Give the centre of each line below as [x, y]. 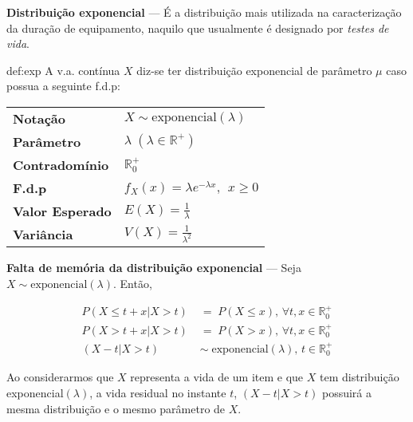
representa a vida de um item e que [217, 377]
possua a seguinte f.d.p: [63, 86]
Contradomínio [61, 164]
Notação [39, 118]
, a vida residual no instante [158, 392]
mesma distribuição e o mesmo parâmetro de [116, 408]
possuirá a [346, 392]
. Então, [133, 283]
